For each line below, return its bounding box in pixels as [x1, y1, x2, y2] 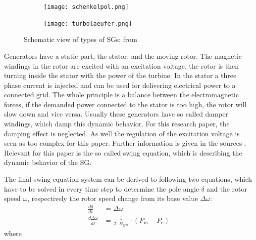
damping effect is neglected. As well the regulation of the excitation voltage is [4, 128, 240, 138]
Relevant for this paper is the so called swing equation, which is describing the [4, 147, 242, 158]
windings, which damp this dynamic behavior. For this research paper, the [4, 119, 230, 129]
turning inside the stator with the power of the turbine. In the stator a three [4, 70, 237, 80]
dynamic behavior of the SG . [4, 157, 92, 167]
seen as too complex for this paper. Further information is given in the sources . [4, 138, 246, 148]
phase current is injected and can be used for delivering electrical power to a [4, 80, 236, 90]
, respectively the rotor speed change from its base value [27, 193, 198, 203]
